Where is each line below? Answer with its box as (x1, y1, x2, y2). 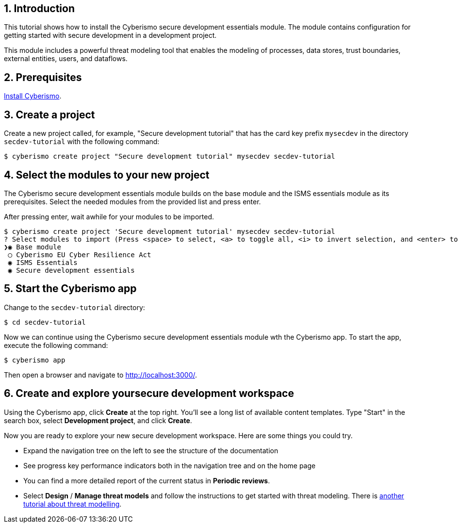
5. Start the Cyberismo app (4, 282, 137, 295)
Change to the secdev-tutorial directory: (4, 303, 145, 312)
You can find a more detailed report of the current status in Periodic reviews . (23, 476, 270, 485)
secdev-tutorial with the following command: (4, 137, 160, 146)
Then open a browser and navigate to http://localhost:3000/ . (4, 370, 197, 379)
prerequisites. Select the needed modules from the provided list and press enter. (4, 197, 261, 206)
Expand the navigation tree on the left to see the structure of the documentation (23, 446, 278, 455)
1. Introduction (4, 2, 75, 15)
